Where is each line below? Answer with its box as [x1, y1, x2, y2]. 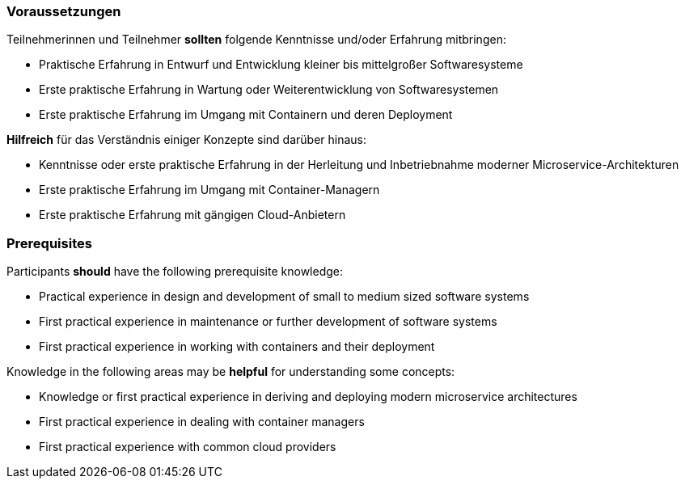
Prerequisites [6, 234, 92, 251]
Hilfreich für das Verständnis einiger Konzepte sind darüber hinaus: [6, 133, 367, 147]
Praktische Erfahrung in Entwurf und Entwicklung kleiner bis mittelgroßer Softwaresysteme [39, 57, 523, 72]
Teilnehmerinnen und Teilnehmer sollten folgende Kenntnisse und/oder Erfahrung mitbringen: [6, 32, 506, 47]
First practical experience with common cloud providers [39, 440, 336, 454]
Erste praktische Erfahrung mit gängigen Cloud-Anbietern [39, 208, 346, 222]
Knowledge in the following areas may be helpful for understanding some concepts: [6, 365, 455, 379]
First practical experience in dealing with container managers [39, 415, 365, 429]
